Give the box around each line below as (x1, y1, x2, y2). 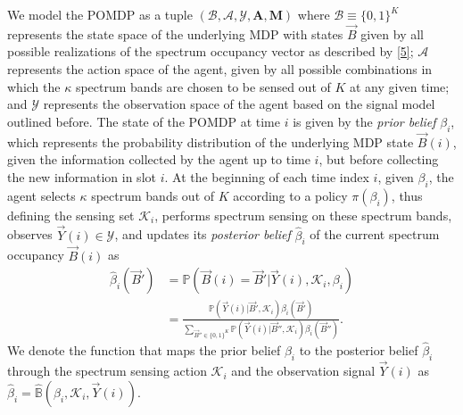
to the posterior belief (299, 341, 418, 360)
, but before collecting (318, 150, 439, 169)
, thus (391, 186, 423, 204)
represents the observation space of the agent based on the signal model (43, 95, 435, 113)
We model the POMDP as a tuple (7, 5, 193, 23)
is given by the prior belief (293, 112, 436, 130)
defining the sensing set (7, 205, 135, 224)
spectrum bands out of (91, 186, 215, 204)
